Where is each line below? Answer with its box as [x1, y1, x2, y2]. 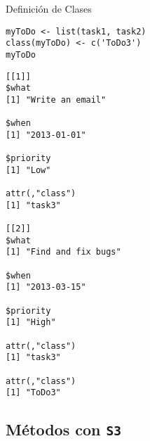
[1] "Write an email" [6, 94, 107, 105]
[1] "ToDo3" [6, 388, 61, 398]
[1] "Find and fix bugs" [6, 247, 121, 257]
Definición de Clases [6, 1, 92, 15]
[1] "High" [6, 317, 56, 328]
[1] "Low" [6, 165, 51, 175]
